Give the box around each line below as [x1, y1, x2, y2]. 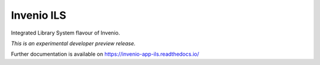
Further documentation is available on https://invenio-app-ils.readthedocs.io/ [11, 50, 200, 58]
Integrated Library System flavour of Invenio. [11, 29, 120, 36]
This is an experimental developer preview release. [11, 40, 136, 47]
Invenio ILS [11, 9, 66, 22]
